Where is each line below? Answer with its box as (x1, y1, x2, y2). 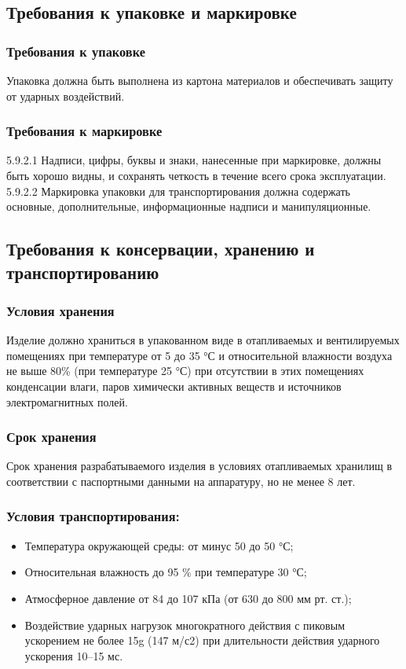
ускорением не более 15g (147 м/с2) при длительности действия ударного (24, 632, 380, 649)
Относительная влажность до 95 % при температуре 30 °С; (24, 564, 307, 580)
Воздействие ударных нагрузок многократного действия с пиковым (24, 616, 345, 633)
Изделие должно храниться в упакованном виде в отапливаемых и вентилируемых (6, 332, 400, 348)
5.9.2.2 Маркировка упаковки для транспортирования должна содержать (6, 182, 350, 199)
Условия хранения (6, 300, 115, 320)
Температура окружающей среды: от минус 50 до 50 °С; (24, 537, 294, 553)
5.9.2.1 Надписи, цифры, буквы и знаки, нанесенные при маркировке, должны (6, 152, 382, 168)
